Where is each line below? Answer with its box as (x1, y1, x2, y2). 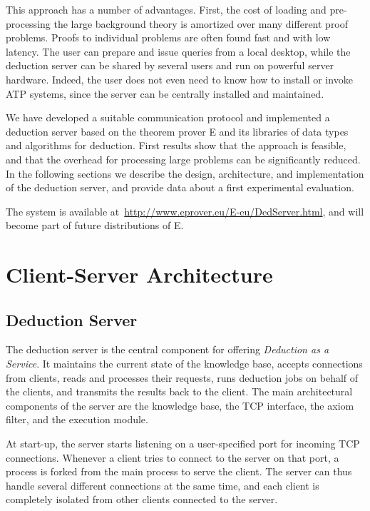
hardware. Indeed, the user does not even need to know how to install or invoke (6, 71, 353, 86)
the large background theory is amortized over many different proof (53, 16, 349, 31)
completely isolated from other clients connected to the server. (6, 492, 278, 507)
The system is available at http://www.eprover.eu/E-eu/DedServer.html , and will (6, 203, 364, 218)
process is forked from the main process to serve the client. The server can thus (6, 464, 352, 479)
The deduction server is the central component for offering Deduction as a (6, 342, 329, 357)
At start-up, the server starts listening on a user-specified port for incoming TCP (6, 436, 360, 451)
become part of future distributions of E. (6, 218, 184, 233)
